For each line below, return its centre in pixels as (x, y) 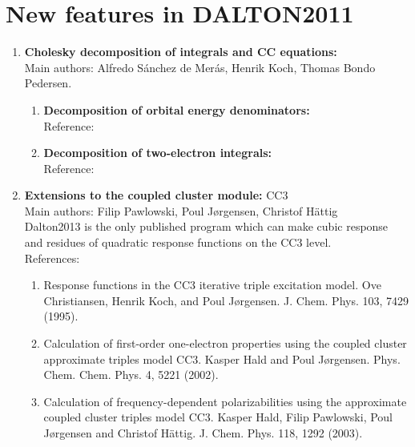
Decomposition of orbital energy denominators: (177, 109)
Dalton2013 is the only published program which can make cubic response (206, 226)
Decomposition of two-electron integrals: (158, 153)
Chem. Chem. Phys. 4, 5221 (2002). (131, 375)
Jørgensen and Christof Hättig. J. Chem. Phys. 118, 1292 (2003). (203, 433)
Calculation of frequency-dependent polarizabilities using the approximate (225, 401)
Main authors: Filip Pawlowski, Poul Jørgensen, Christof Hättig (181, 210)
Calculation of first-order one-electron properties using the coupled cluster (225, 343)
